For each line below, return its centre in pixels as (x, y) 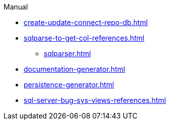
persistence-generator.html (69, 85)
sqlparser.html (67, 53)
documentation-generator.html (74, 69)
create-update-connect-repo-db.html (86, 22)
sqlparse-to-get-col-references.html (84, 38)
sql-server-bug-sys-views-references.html (95, 100)
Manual (16, 7)
